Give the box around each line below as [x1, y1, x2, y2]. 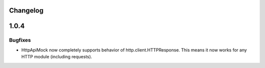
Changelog [9, 6, 44, 15]
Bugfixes [9, 37, 31, 44]
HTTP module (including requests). [21, 54, 93, 60]
